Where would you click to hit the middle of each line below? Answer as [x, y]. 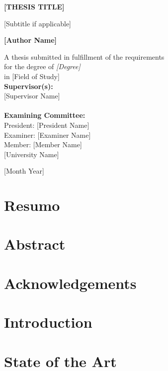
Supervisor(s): [29, 86]
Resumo [32, 205]
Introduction [48, 322]
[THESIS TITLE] [34, 6]
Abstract [35, 244]
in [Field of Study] [32, 76]
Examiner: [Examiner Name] [47, 135]
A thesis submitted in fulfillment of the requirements [84, 56]
